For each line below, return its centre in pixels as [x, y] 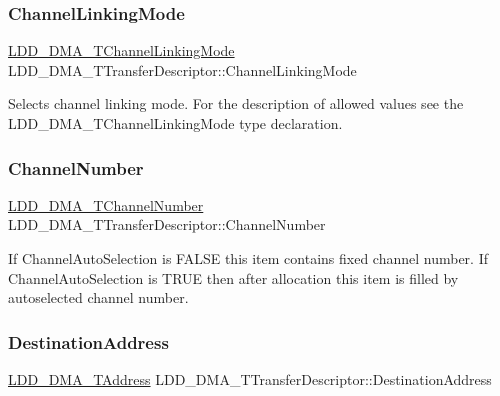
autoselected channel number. [98, 297]
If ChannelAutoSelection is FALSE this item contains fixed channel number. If [248, 258]
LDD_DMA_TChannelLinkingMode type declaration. [175, 123]
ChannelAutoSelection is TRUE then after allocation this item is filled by [233, 277]
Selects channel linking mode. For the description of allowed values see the [236, 103]
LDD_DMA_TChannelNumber [106, 204]
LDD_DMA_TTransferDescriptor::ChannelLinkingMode [182, 69]
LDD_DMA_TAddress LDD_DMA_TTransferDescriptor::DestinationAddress [250, 379]
